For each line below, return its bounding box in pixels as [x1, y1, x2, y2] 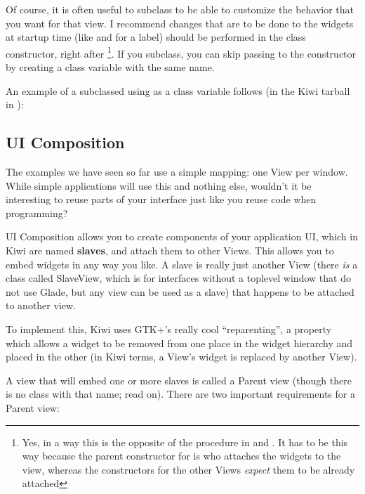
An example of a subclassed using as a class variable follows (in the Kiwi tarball [6, 83, 350, 98]
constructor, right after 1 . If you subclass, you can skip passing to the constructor [6, 44, 357, 60]
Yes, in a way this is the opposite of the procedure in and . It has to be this [22, 434, 348, 449]
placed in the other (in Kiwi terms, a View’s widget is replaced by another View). [6, 349, 357, 364]
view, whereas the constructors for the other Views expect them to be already [22, 462, 355, 476]
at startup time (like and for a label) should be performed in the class [6, 30, 306, 44]
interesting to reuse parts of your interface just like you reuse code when [6, 192, 317, 207]
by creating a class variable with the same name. [6, 60, 215, 74]
